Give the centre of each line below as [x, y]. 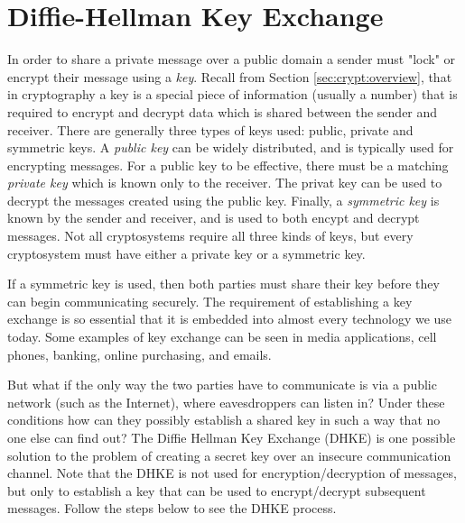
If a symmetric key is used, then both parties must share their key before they [223, 284]
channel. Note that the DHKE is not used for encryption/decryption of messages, [232, 473]
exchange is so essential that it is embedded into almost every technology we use [230, 319]
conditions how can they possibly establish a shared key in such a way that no [224, 420]
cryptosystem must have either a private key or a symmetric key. [186, 253]
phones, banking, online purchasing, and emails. [139, 354]
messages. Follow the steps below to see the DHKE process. [172, 508]
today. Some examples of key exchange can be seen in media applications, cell [222, 337]
